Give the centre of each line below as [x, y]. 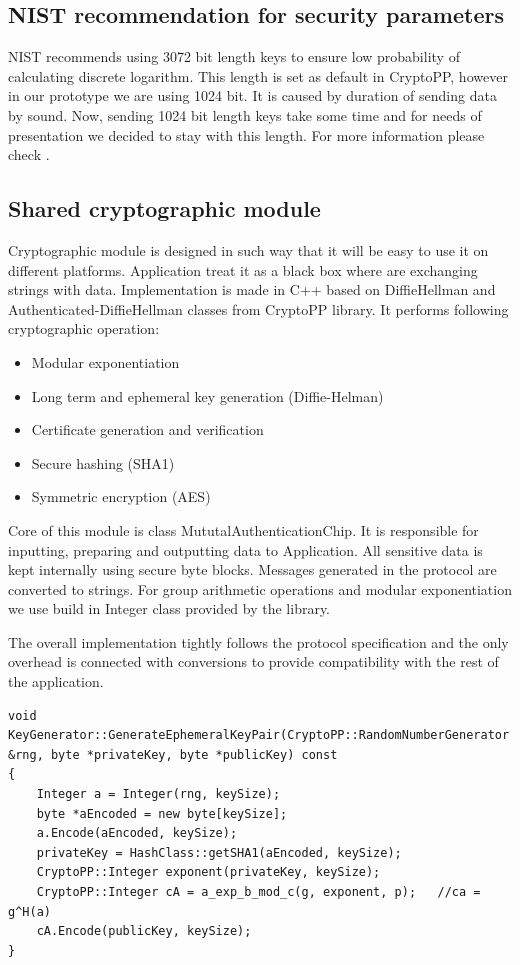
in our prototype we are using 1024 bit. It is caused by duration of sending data [252, 95]
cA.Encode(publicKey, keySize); [144, 931]
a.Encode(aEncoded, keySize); [137, 833]
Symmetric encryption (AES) [121, 496]
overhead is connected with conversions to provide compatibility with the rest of [253, 661]
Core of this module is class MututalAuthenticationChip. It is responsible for [243, 529]
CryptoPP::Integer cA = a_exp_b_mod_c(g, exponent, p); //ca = [258, 892]
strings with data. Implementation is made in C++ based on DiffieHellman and [252, 289]
